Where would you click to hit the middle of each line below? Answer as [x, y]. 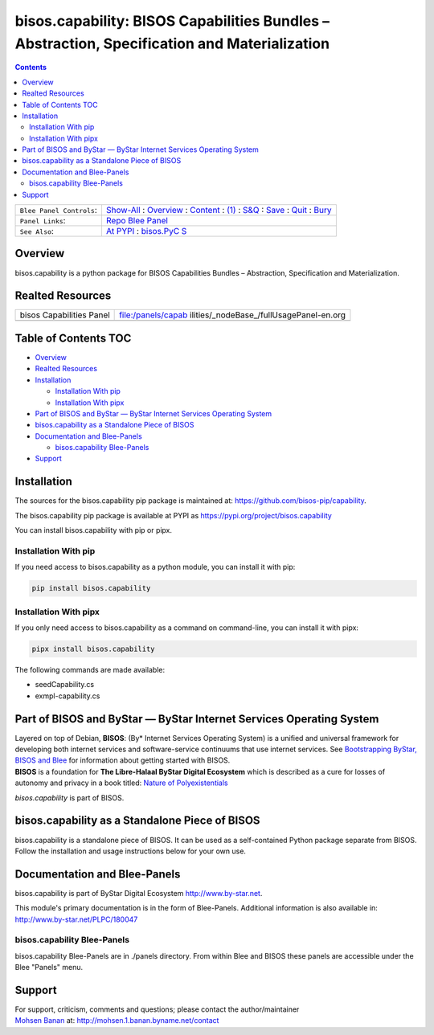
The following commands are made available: [90, 670]
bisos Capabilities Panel [65, 315]
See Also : [37, 231]
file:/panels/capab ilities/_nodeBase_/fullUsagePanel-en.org [232, 315]
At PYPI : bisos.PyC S [146, 231]
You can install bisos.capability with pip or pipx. [94, 530]
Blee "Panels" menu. [49, 967]
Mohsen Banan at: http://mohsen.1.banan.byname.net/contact [117, 1021]
